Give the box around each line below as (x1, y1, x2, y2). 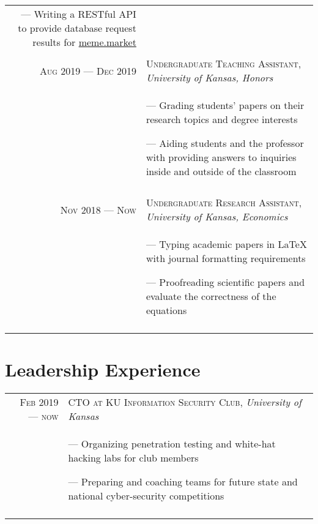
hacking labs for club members (68, 451, 199, 465)
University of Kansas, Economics (146, 209, 288, 223)
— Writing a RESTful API (21, 7, 136, 21)
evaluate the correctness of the (146, 289, 276, 303)
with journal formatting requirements (146, 251, 306, 265)
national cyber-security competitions (68, 488, 224, 503)
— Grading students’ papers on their (146, 98, 305, 112)
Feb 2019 (20, 395, 59, 410)
